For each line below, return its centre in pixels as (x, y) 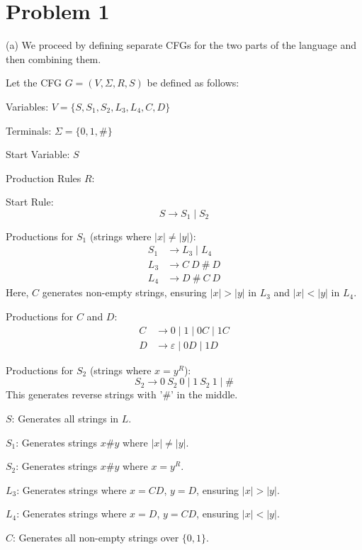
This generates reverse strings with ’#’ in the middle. (122, 394)
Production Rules (44, 178)
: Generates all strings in (65, 418)
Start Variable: (38, 154)
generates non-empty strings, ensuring (124, 292)
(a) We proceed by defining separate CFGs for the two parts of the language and (181, 45)
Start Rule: (30, 202)
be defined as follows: (193, 83)
